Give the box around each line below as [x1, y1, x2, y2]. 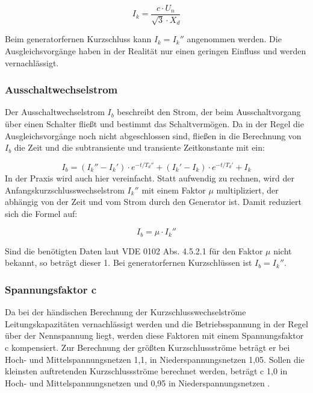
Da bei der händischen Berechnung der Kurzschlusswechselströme [5, 306, 246, 318]
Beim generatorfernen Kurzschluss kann [5, 33, 152, 45]
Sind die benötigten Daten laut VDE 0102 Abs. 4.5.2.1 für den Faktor [5, 244, 263, 257]
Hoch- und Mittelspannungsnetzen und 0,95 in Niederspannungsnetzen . [5, 376, 270, 389]
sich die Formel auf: [5, 207, 78, 219]
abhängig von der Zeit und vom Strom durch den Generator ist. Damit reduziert [5, 195, 302, 208]
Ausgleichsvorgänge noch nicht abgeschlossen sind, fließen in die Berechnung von [5, 129, 302, 142]
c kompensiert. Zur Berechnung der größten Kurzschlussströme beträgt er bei [5, 341, 290, 353]
